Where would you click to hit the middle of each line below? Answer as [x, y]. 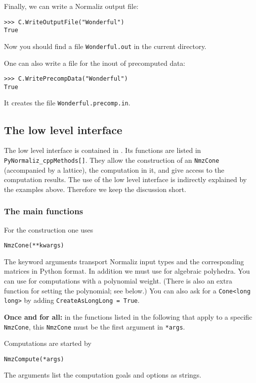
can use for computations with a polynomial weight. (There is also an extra [118, 281]
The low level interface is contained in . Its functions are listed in [103, 150]
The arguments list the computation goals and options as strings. [103, 375]
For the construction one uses [49, 229]
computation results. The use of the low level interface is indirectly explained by [126, 179]
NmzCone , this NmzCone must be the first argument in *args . [95, 326]
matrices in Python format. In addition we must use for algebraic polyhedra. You [127, 271]
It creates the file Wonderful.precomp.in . [67, 103]
